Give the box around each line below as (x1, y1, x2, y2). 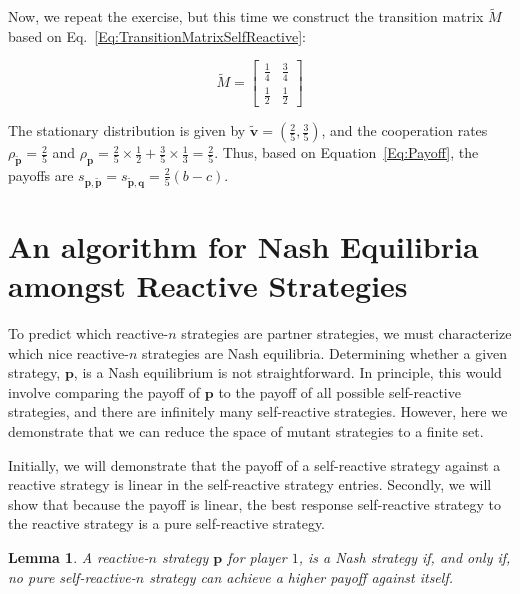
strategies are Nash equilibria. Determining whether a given (142, 342, 508, 363)
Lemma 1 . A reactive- (8, 546, 149, 567)
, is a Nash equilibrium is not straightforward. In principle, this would (73, 362, 502, 383)
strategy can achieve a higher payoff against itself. (149, 566, 453, 587)
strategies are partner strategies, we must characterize (181, 323, 512, 344)
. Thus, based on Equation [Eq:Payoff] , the (214, 142, 479, 163)
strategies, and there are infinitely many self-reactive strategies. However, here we (8, 401, 508, 422)
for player (227, 546, 287, 567)
